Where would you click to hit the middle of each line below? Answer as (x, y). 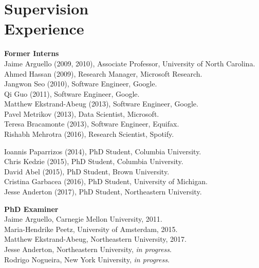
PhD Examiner (31, 209)
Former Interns (32, 53)
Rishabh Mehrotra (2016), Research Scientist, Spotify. (89, 134)
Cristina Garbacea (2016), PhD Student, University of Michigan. (106, 181)
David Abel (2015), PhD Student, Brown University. (87, 171)
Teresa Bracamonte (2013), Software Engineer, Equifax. (92, 124)
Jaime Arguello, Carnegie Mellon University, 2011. (83, 219)
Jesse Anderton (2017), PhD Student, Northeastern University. (103, 192)
